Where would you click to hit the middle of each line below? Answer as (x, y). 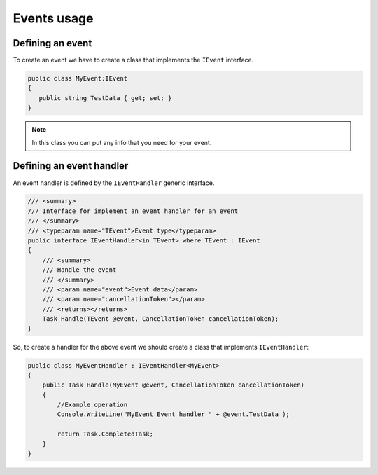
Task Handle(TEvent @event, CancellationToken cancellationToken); (161, 319)
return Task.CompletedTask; (105, 434)
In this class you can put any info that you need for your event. (122, 142)
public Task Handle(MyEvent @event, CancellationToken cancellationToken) (173, 385)
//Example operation (92, 405)
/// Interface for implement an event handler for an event (133, 211)
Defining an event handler (71, 166)
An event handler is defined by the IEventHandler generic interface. (114, 183)
